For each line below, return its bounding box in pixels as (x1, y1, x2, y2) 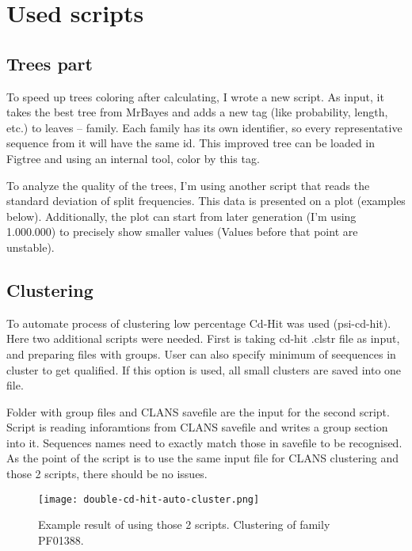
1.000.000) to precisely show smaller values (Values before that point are (6, 223, 358, 240)
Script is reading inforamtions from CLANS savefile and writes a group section (6, 419, 388, 435)
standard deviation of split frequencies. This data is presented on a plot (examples (6, 192, 406, 209)
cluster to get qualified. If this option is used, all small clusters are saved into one (6, 361, 402, 378)
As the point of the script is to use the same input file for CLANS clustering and (6, 450, 399, 466)
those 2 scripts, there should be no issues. (6, 465, 208, 482)
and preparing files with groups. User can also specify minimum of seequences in (6, 345, 396, 362)
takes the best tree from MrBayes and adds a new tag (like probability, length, (6, 104, 388, 120)
